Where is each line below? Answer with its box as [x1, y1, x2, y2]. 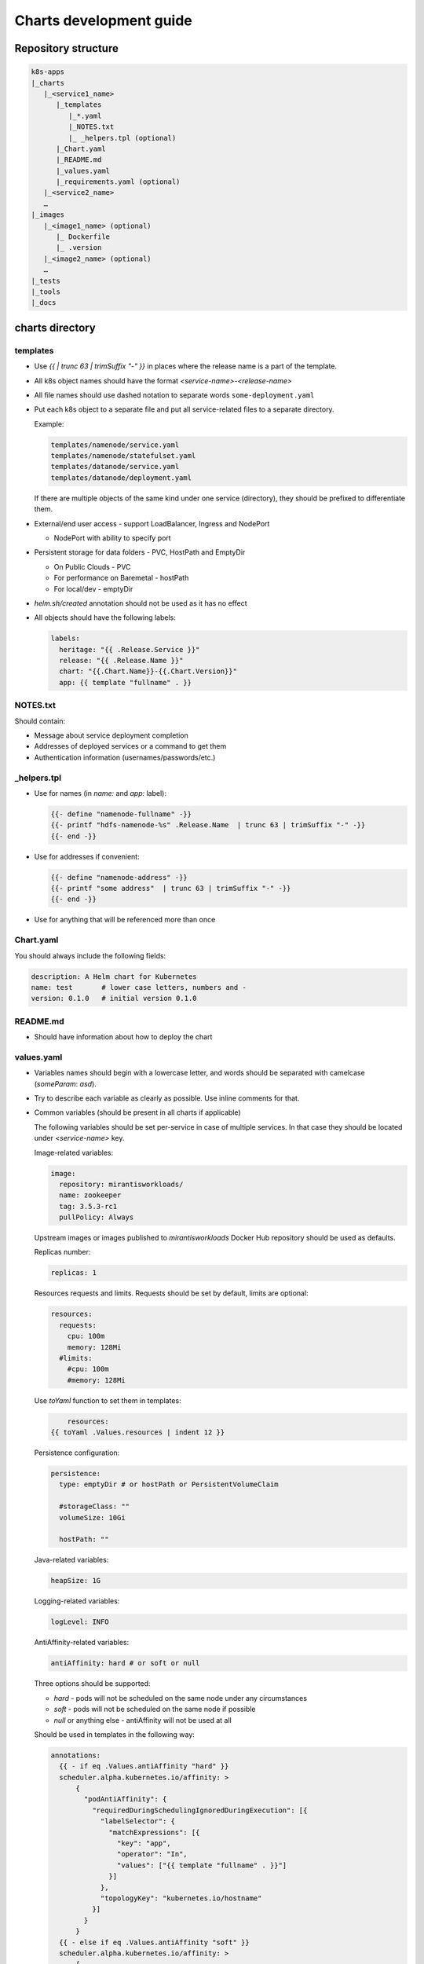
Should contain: [14, 716, 66, 726]
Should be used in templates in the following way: [34, 1729, 196, 1739]
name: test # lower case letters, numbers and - [31, 983, 247, 991]
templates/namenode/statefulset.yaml [50, 452, 196, 460]
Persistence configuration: [34, 1448, 120, 1457]
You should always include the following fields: [14, 951, 166, 960]
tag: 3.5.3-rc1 [59, 1202, 118, 1211]
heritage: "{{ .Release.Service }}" [59, 645, 200, 654]
